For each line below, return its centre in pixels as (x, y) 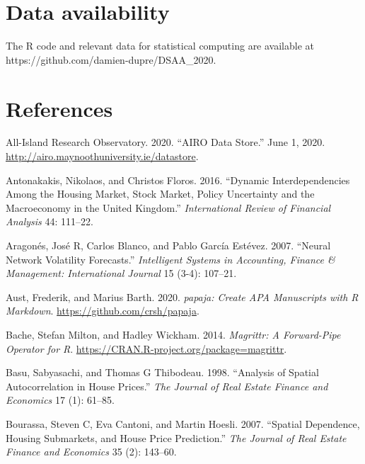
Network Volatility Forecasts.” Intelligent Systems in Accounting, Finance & (170, 259)
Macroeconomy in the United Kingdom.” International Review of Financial (168, 207)
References (59, 108)
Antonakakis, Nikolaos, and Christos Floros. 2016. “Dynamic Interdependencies (178, 180)
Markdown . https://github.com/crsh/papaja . (103, 311)
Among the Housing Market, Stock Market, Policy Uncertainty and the (160, 194)
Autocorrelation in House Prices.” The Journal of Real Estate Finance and (167, 386)
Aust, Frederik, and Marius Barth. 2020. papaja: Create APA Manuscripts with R (182, 296)
